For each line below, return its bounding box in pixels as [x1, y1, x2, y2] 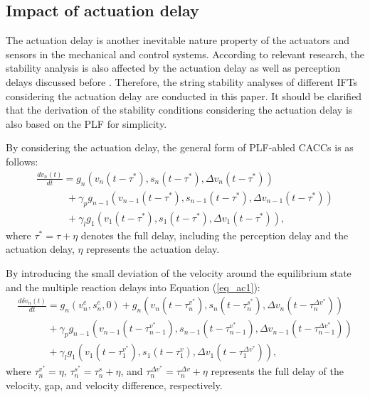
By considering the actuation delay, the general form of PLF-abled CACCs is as [6, 140, 354, 155]
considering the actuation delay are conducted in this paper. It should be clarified [6, 88, 362, 103]
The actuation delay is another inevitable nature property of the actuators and [6, 33, 349, 48]
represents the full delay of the [211, 364, 344, 379]
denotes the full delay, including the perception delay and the [80, 227, 349, 242]
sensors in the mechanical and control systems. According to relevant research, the [6, 46, 364, 61]
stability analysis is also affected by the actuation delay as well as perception [6, 60, 341, 75]
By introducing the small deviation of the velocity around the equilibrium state [6, 265, 351, 280]
